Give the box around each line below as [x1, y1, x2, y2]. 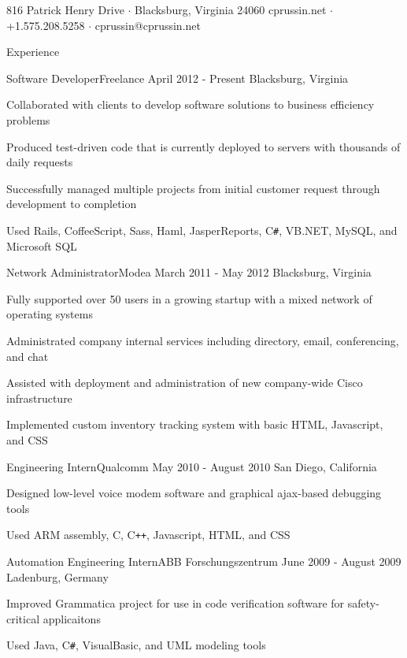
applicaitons [43, 610, 101, 626]
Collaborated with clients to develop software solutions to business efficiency [6, 96, 375, 113]
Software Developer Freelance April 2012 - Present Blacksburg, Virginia [6, 69, 349, 86]
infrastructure [6, 389, 72, 406]
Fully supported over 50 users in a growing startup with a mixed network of [6, 290, 372, 307]
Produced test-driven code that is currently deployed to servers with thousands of [6, 138, 401, 154]
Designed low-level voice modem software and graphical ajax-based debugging [6, 485, 382, 501]
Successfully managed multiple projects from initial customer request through [6, 180, 380, 196]
